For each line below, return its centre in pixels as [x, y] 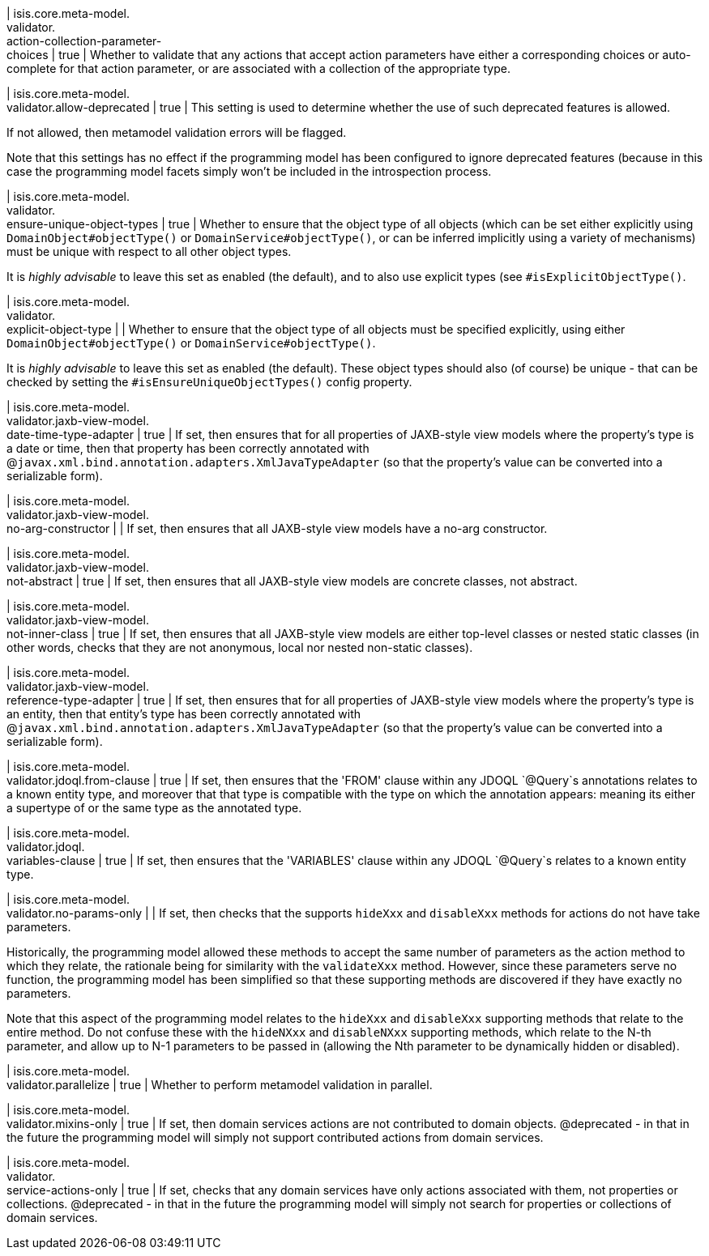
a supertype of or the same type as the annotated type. [154, 808]
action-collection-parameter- [84, 41]
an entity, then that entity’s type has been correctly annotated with [184, 714]
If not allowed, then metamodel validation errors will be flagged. [177, 132]
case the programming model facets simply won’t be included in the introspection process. [249, 171]
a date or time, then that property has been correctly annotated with [188, 448]
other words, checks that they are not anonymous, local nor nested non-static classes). [240, 647]
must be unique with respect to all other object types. [149, 251]
